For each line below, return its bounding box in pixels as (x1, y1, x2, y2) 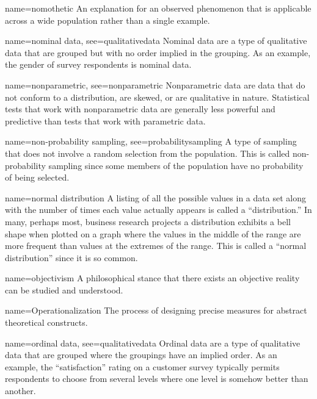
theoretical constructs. (5, 316, 88, 329)
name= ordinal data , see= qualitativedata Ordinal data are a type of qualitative (5, 336, 301, 349)
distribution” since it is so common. (5, 251, 138, 264)
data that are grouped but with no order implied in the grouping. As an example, (5, 46, 311, 59)
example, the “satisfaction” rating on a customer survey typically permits (5, 360, 280, 373)
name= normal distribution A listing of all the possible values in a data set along (5, 191, 306, 204)
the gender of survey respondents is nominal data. (5, 58, 192, 71)
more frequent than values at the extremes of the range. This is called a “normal (5, 239, 307, 252)
